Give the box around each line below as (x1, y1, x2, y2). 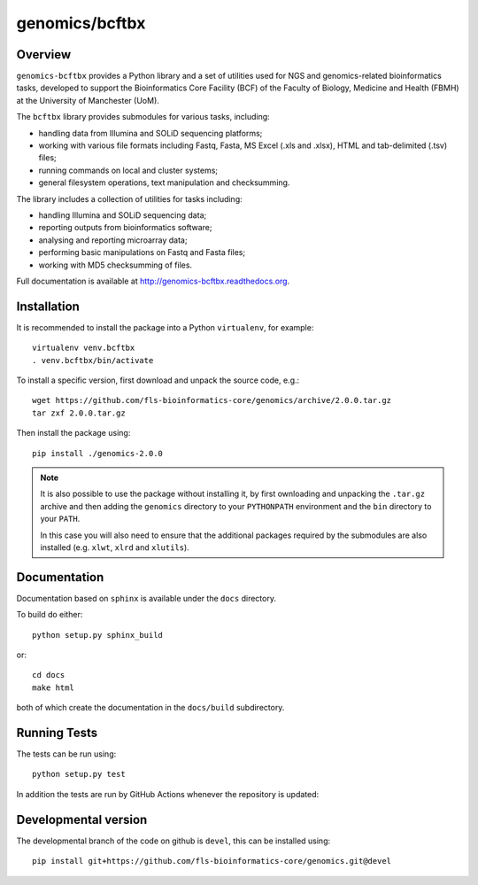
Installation (16, 299, 80, 314)
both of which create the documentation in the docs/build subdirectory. (16, 703, 285, 713)
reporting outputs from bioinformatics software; (38, 222, 212, 233)
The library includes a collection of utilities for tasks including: (16, 193, 243, 204)
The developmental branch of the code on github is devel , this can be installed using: (16, 835, 331, 846)
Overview (16, 47, 72, 62)
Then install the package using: (16, 428, 131, 439)
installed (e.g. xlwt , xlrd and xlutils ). (40, 541, 189, 553)
